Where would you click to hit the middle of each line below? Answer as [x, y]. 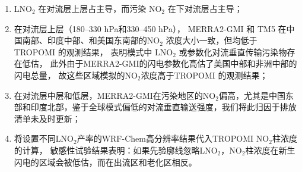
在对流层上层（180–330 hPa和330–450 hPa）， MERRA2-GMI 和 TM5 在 [150, 28]
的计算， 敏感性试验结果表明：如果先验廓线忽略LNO [116, 150]
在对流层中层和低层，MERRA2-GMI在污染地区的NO [115, 95]
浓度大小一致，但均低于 [212, 40]
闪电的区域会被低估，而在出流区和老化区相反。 [105, 162]
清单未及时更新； [47, 118]
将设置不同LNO [44, 138]
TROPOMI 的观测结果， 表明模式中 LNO [93, 51]
